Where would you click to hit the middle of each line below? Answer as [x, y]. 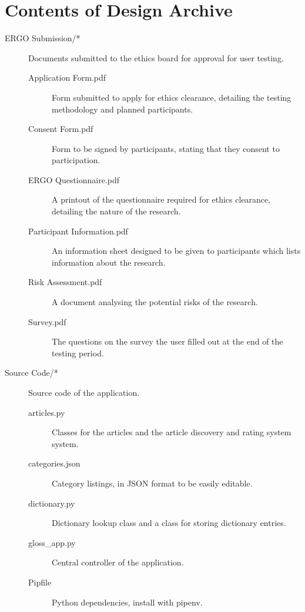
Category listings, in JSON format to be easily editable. [152, 483]
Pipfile [40, 582]
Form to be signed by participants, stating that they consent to [166, 148]
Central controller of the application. [118, 562]
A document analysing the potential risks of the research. [155, 302]
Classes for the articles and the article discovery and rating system [172, 432]
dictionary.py [52, 503]
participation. [76, 160]
